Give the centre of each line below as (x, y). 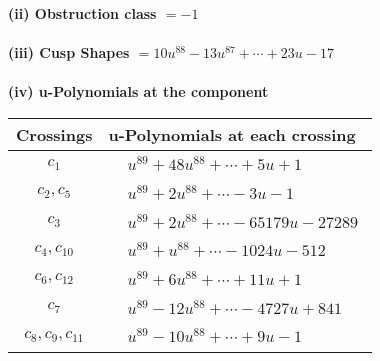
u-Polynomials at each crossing (232, 134)
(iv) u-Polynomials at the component (138, 91)
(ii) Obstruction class (82, 13)
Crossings (54, 134)
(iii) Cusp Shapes (69, 52)
